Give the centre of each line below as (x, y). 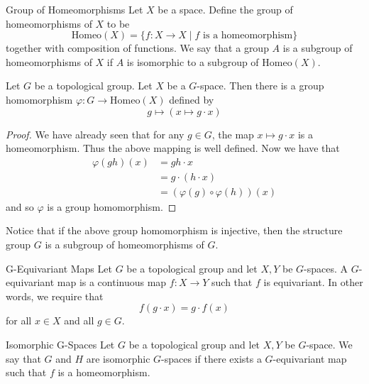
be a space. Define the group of (225, 9)
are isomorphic (118, 358)
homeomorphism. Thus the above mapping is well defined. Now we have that (173, 148)
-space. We (329, 344)
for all (19, 320)
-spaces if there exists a (211, 358)
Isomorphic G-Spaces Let (60, 344)
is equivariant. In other (313, 282)
